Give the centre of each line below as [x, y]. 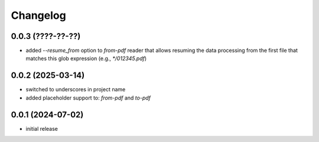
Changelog [38, 15]
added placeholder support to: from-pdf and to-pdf [88, 98]
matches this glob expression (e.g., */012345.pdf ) [86, 58]
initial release [42, 128]
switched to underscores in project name [76, 90]
